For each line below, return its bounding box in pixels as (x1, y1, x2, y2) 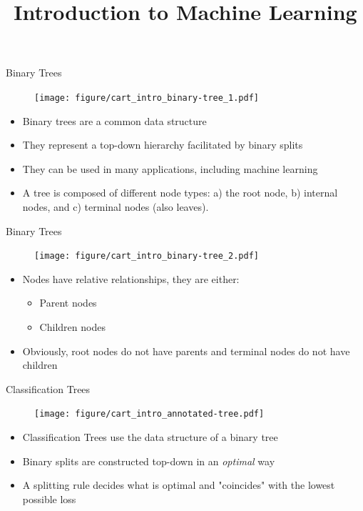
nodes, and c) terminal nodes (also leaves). (22, 199, 209, 214)
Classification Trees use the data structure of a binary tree (22, 430, 278, 445)
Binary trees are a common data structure (22, 113, 207, 128)
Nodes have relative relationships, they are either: (22, 271, 240, 286)
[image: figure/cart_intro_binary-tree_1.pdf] (34, 92, 259, 103)
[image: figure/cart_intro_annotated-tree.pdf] (34, 409, 265, 420)
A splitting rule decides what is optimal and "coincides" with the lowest (22, 477, 335, 492)
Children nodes (39, 319, 106, 334)
